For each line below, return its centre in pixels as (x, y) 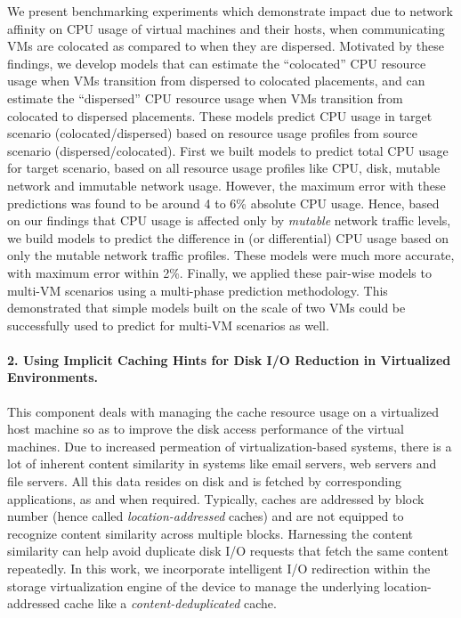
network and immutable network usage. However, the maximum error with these (226, 185)
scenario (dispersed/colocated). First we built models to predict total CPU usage (228, 150)
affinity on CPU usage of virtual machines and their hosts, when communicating (226, 28)
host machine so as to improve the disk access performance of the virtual (206, 429)
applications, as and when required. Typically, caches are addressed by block (216, 498)
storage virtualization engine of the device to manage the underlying (194, 585)
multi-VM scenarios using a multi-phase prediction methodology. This (198, 290)
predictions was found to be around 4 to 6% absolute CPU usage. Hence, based (223, 203)
